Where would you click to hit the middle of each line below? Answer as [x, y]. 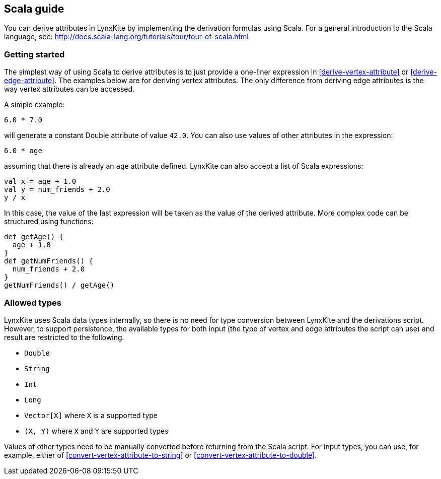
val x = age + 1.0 [40, 182]
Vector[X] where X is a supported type [91, 415]
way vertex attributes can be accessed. [69, 89]
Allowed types [33, 302]
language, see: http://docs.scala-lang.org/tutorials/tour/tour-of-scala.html [126, 37]
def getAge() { [34, 237]
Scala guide [34, 9]
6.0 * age [23, 151]
